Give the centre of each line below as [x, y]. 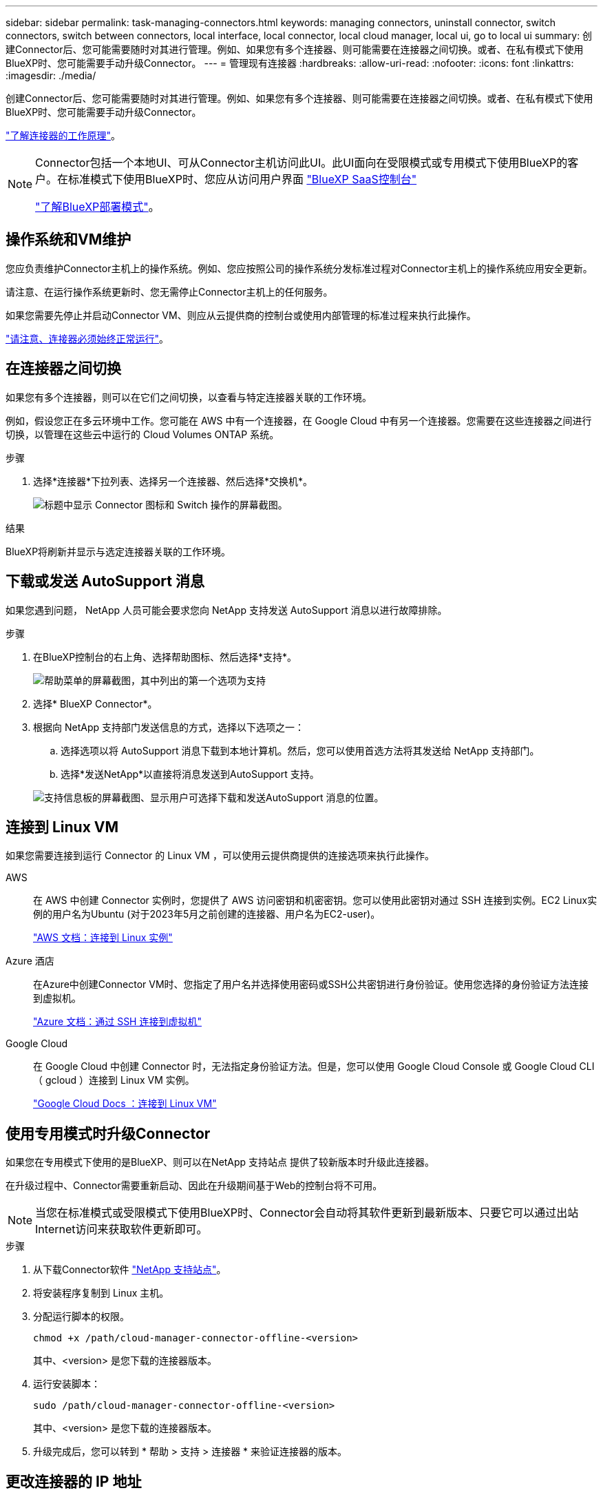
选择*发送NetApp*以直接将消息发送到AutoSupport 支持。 [190, 774]
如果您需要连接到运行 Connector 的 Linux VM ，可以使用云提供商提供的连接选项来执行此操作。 [220, 856]
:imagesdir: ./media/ [51, 75]
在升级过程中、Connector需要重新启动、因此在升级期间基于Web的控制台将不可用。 [194, 1186]
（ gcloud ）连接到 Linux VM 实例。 [114, 1080]
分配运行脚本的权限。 [81, 1317]
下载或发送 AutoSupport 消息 [105, 581]
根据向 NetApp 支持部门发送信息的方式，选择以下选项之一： [169, 727]
